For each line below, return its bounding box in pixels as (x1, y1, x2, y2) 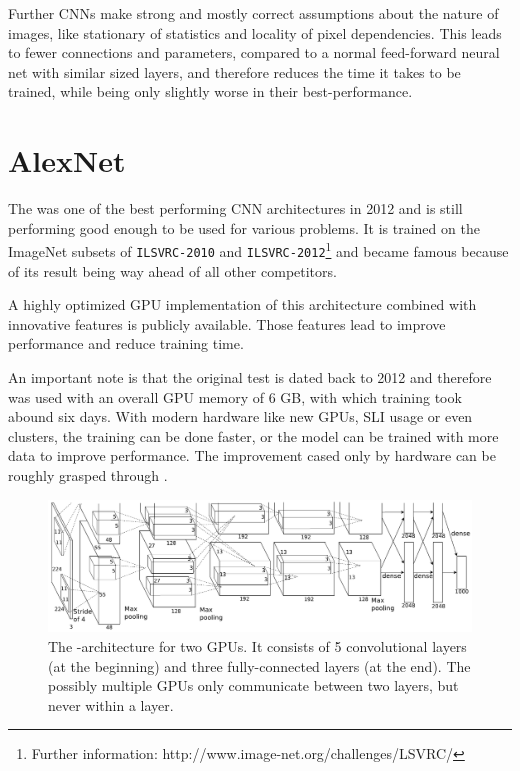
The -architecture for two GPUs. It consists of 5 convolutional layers (48, 636, 467, 657)
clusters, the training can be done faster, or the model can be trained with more (8, 425, 499, 446)
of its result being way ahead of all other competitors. (8, 260, 337, 281)
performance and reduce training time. (8, 333, 244, 354)
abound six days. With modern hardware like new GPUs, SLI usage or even (8, 406, 473, 427)
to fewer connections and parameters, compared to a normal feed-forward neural (8, 42, 500, 63)
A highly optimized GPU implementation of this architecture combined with (8, 294, 477, 315)
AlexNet (8, 140, 126, 181)
